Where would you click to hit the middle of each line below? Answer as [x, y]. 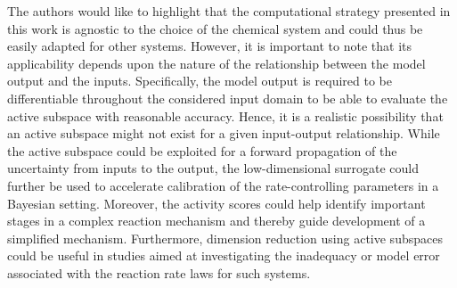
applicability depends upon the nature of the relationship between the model [216, 63]
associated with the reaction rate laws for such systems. [159, 272]
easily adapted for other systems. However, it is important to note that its [210, 46]
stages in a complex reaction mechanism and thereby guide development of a [216, 221]
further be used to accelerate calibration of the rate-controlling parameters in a [223, 185]
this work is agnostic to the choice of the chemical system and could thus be [215, 28]
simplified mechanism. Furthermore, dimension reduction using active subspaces [225, 238]
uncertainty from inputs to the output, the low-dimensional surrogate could [213, 168]
